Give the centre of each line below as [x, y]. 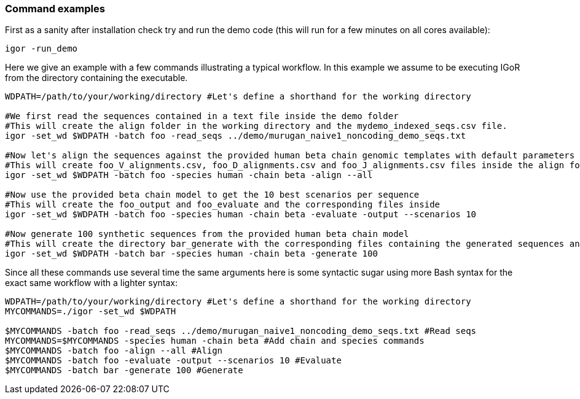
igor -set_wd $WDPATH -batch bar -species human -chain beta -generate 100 [191, 254]
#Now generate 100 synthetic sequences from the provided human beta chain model [207, 234]
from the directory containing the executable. [96, 78]
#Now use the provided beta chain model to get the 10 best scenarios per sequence [212, 195]
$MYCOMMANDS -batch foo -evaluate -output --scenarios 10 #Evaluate [173, 361]
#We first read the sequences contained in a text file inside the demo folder [202, 116]
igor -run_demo [41, 49]
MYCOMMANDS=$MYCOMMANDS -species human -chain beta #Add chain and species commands [215, 341]
